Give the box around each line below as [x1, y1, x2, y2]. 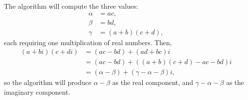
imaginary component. [4, 86, 70, 97]
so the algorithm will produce [4, 77, 92, 87]
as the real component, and [112, 77, 194, 87]
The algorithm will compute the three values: [4, 1, 138, 11]
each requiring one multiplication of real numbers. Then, [4, 37, 172, 47]
